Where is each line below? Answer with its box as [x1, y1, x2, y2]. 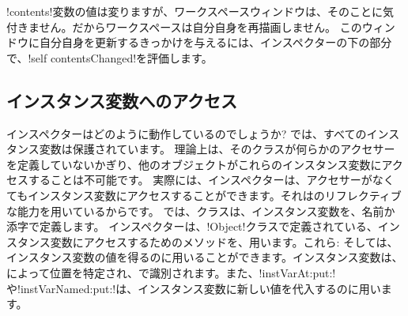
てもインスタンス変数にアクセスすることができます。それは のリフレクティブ [6, 186, 402, 203]
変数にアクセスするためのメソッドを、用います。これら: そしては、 [50, 233, 399, 250]
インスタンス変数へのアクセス [6, 88, 238, 112]
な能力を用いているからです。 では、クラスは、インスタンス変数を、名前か [6, 202, 395, 219]
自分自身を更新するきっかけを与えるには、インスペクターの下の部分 [39, 34, 392, 51]
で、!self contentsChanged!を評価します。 [6, 49, 213, 66]
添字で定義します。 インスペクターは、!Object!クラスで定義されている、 [6, 218, 378, 235]
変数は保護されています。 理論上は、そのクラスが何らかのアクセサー [39, 141, 395, 157]
